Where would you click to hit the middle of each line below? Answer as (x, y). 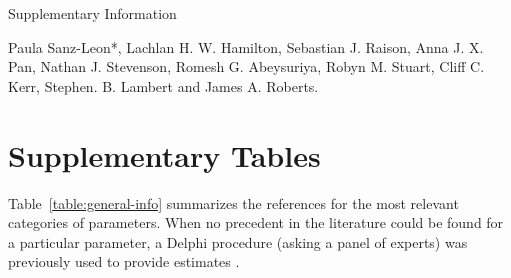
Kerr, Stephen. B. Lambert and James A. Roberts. (163, 85)
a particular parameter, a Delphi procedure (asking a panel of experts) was (238, 241)
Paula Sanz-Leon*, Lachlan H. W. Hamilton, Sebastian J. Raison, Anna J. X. (246, 46)
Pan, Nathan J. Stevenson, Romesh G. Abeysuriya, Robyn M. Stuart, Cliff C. (246, 66)
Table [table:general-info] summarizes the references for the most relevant (233, 202)
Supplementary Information (92, 13)
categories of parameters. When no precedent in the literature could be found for (256, 222)
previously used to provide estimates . (124, 261)
